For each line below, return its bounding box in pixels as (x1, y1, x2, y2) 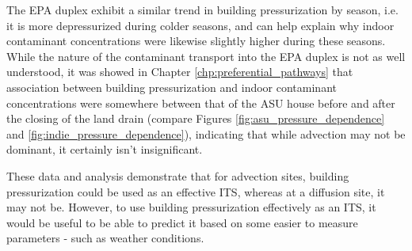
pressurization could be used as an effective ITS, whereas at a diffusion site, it (6, 183, 385, 200)
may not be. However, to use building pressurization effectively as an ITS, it (6, 199, 376, 215)
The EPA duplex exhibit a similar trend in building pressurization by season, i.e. (6, 2, 399, 17)
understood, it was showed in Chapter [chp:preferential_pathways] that (6, 63, 353, 80)
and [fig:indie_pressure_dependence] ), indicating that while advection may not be (6, 125, 406, 142)
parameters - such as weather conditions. (6, 230, 204, 246)
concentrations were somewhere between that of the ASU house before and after (6, 94, 395, 111)
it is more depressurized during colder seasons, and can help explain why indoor (6, 17, 395, 33)
